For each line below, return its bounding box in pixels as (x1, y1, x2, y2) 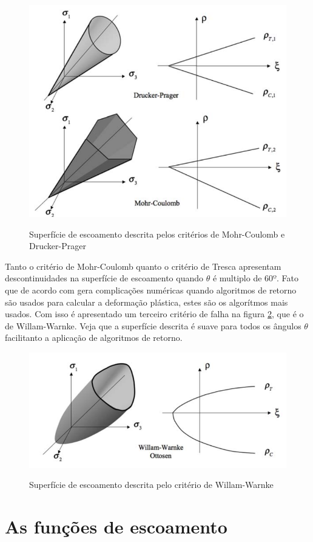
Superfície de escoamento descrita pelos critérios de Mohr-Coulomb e (29, 227, 285, 240)
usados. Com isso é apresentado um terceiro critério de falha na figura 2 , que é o (5, 307, 304, 320)
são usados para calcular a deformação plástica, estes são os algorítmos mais (5, 295, 288, 308)
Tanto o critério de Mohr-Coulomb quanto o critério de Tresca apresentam (5, 259, 281, 272)
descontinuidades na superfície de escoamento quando (5, 272, 204, 284)
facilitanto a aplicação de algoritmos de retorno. (5, 331, 183, 344)
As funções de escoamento (5, 514, 227, 539)
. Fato (276, 272, 298, 284)
